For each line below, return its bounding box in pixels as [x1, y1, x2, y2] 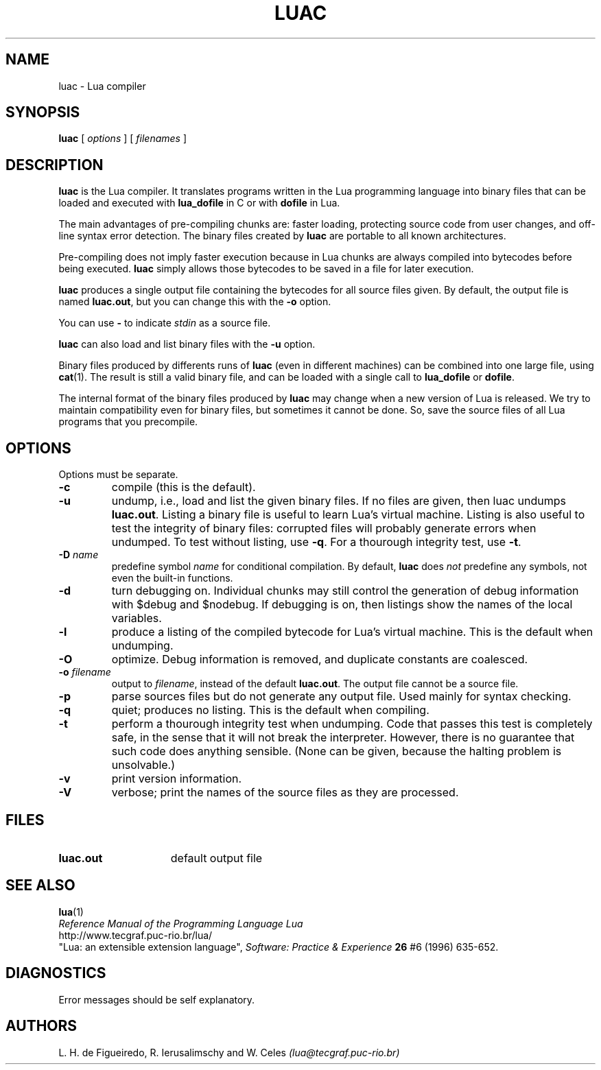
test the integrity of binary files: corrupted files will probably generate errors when [111, 521, 537, 536]
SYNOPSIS [5, 104, 80, 121]
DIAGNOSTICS [5, 964, 106, 982]
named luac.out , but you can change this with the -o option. [58, 296, 331, 308]
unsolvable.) [111, 758, 176, 772]
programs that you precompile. [58, 416, 198, 428]
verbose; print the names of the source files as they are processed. [111, 785, 459, 800]
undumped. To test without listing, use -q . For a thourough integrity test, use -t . [111, 535, 521, 549]
